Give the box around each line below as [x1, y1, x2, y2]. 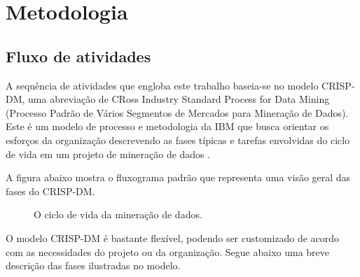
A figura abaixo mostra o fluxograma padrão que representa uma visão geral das [6, 170, 351, 185]
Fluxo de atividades [6, 45, 151, 66]
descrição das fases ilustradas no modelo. [6, 258, 181, 273]
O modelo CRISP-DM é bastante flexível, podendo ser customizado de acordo [6, 230, 340, 245]
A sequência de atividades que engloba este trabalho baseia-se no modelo [6, 78, 319, 92]
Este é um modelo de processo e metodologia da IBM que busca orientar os [6, 119, 329, 134]
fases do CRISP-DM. [6, 183, 95, 198]
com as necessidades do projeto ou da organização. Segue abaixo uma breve [6, 244, 329, 259]
